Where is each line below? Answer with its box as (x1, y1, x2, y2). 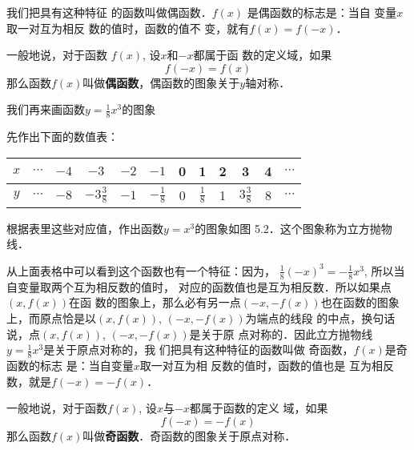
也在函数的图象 (320, 294, 400, 311)
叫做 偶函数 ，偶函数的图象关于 (82, 74, 240, 90)
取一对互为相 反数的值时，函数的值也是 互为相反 (139, 357, 395, 374)
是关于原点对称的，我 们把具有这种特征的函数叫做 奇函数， (43, 341, 354, 358)
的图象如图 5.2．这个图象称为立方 (195, 219, 370, 236)
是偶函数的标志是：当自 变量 (247, 4, 397, 20)
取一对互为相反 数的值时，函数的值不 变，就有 (6, 19, 250, 36)
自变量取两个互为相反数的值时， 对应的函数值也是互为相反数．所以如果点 (6, 278, 392, 295)
